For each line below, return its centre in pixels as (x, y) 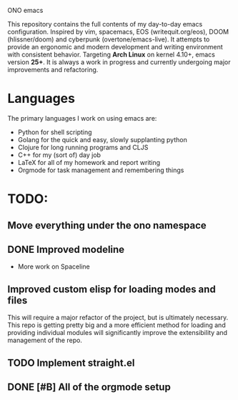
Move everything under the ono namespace (107, 225)
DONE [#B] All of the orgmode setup (89, 387)
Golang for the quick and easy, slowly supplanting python (102, 139)
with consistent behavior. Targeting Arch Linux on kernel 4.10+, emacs (111, 54)
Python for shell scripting (55, 132)
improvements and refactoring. (53, 70)
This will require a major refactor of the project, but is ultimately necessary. (118, 318)
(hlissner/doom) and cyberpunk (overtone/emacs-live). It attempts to (109, 39)
